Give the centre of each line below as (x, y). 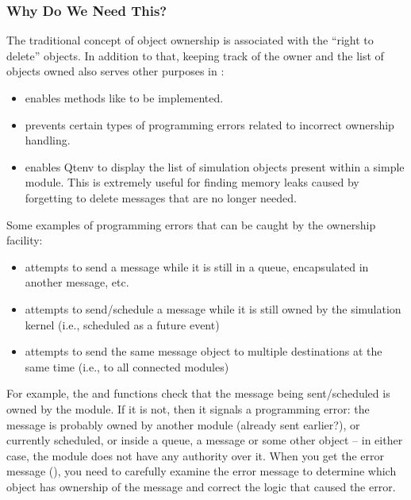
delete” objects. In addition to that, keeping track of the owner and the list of (195, 55)
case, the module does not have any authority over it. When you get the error (195, 455)
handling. (48, 140)
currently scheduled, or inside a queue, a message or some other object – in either (205, 440)
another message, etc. (77, 282)
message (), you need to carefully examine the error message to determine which (202, 471)
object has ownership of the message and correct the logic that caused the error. (201, 486)
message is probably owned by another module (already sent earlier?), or (183, 424)
